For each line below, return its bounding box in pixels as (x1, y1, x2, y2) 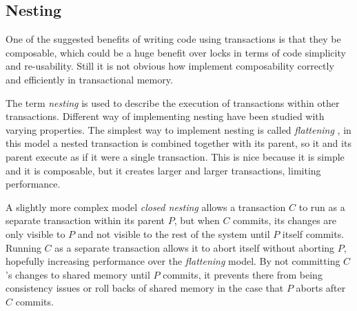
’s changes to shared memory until (6, 267, 150, 281)
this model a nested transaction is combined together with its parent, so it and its (6, 136, 351, 150)
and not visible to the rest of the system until (77, 226, 270, 241)
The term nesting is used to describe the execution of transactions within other (6, 95, 340, 110)
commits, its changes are (233, 213, 337, 228)
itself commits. (282, 226, 345, 241)
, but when (174, 213, 220, 228)
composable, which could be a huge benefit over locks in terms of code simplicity (6, 45, 346, 59)
